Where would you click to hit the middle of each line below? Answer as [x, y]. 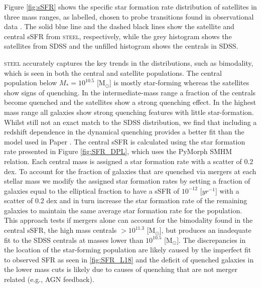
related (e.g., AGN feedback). [49, 279]
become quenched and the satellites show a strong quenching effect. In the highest [130, 102]
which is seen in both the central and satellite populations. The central [113, 73]
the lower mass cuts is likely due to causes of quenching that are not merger [121, 269]
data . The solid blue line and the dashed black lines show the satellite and [119, 26]
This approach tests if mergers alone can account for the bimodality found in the [128, 220]
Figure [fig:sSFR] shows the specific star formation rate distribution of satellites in [130, 7]
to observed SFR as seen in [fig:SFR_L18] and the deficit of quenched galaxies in [129, 259]
